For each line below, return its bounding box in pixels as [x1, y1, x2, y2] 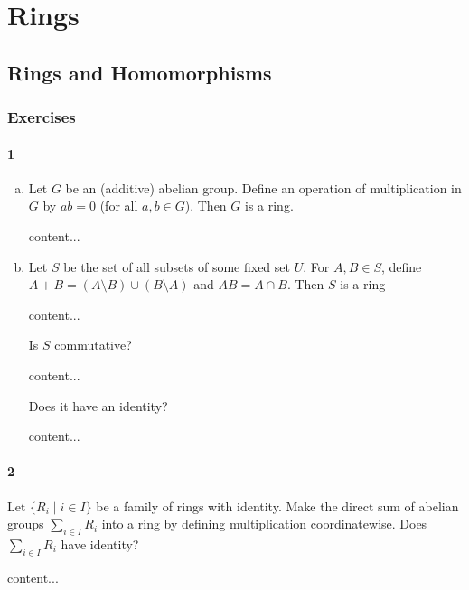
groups [7, 514, 44, 533]
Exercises [7, 106, 76, 128]
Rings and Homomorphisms [7, 58, 272, 86]
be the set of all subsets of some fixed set [63, 257, 290, 276]
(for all [99, 196, 138, 215]
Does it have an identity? [28, 396, 168, 415]
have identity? [61, 534, 139, 553]
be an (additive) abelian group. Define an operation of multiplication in [65, 178, 462, 197]
